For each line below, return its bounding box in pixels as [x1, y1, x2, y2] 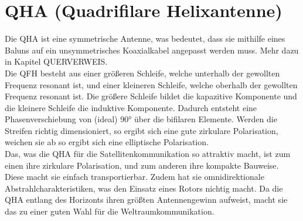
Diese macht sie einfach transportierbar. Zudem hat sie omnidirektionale [5, 170, 264, 183]
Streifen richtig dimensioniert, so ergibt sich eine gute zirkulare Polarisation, [5, 124, 278, 136]
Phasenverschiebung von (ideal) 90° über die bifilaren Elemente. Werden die [5, 113, 277, 125]
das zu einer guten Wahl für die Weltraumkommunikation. [5, 205, 215, 217]
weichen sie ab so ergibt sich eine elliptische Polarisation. [5, 136, 209, 148]
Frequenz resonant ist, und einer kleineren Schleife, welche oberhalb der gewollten [5, 78, 298, 91]
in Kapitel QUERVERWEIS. [5, 55, 108, 68]
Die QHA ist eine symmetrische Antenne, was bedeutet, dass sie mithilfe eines [5, 32, 285, 45]
